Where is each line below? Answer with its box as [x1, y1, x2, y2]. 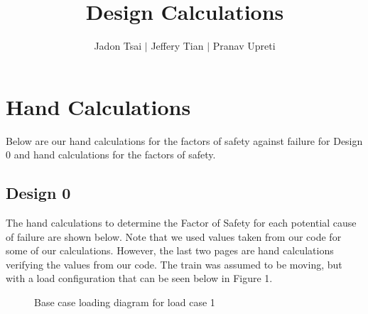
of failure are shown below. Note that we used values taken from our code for [6, 229, 342, 244]
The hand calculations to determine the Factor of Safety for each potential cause [6, 215, 357, 230]
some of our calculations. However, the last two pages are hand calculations [6, 243, 334, 258]
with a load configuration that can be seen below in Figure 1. [6, 271, 273, 286]
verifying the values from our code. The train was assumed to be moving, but [6, 256, 342, 271]
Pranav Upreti [212, 38, 276, 53]
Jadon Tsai [94, 38, 142, 53]
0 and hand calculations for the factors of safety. [6, 147, 216, 162]
